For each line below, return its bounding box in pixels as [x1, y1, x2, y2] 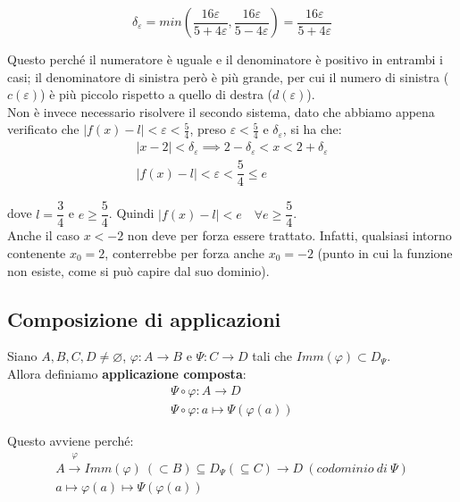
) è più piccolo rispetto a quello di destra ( [40, 85, 273, 104]
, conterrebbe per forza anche [105, 243, 265, 262]
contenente [7, 243, 66, 262]
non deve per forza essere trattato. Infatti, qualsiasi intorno [127, 226, 452, 245]
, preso [189, 120, 226, 138]
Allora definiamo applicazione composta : [7, 364, 247, 382]
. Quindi [108, 204, 155, 222]
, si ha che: [282, 120, 342, 138]
